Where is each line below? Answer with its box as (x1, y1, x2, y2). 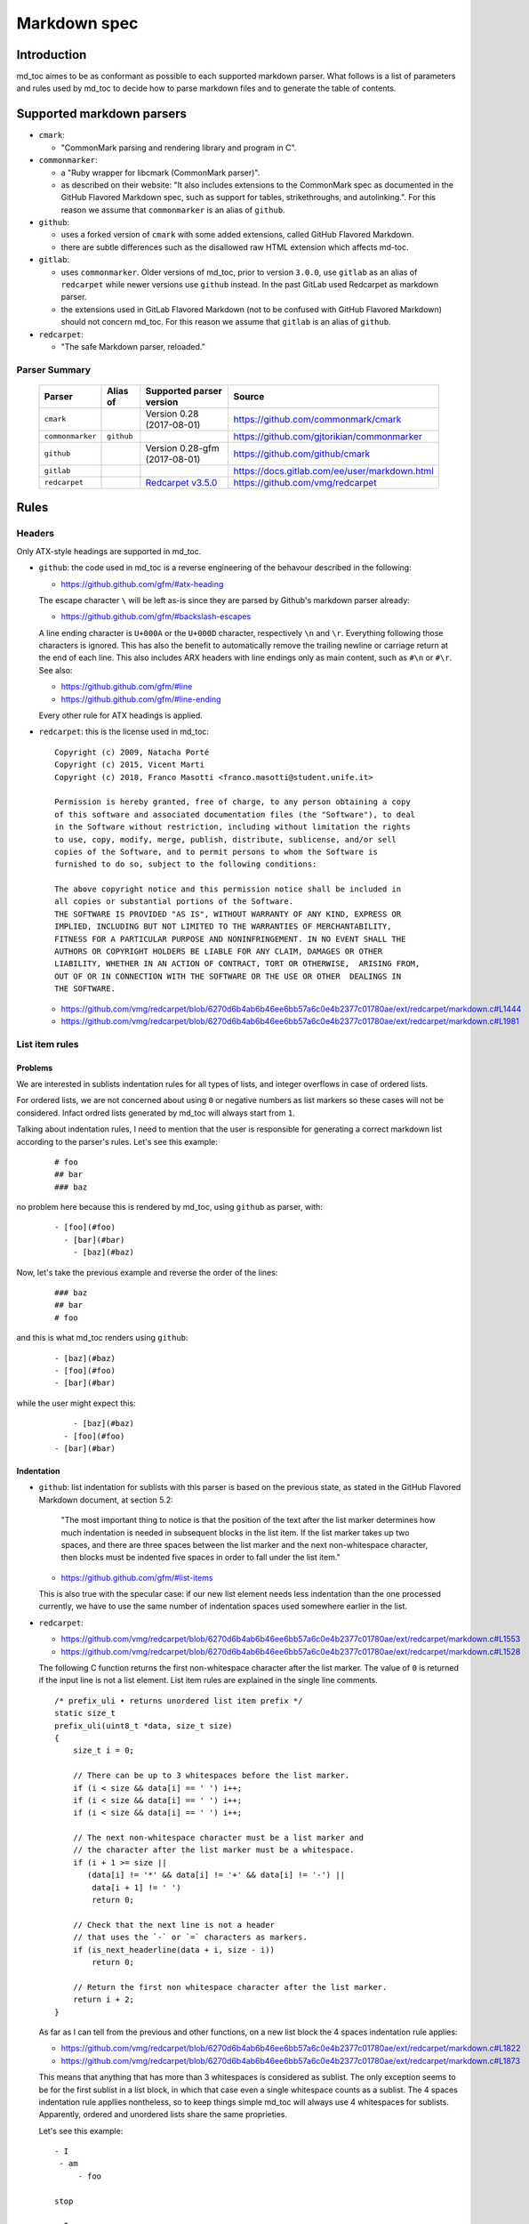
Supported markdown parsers (16, 107, 187, 122)
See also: (38, 665, 73, 675)
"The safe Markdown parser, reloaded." (60, 342, 206, 351)
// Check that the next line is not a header (72, 1920, 276, 1930)
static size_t (54, 1708, 116, 1719)
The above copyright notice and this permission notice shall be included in (54, 884, 402, 894)
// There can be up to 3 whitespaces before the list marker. (72, 1770, 350, 1781)
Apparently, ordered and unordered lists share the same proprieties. (38, 2109, 288, 2120)
